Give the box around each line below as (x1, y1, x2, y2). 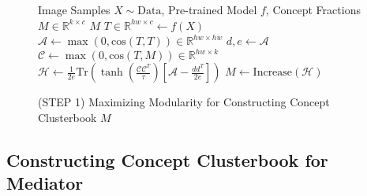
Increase (253, 67, 293, 79)
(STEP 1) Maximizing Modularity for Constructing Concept (38, 94, 330, 110)
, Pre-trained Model (161, 2, 257, 17)
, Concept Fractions (265, 2, 361, 17)
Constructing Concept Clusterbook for (6, 147, 328, 172)
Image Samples (38, 2, 110, 17)
